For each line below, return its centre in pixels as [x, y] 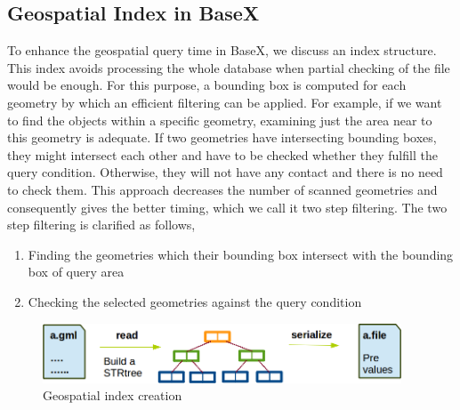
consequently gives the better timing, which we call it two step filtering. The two [227, 207]
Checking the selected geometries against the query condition [195, 301]
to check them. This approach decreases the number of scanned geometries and [222, 189]
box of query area [76, 272]
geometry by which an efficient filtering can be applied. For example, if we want [225, 102]
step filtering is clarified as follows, [101, 225]
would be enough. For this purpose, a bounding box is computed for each [207, 85]
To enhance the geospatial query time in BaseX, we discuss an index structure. [222, 50]
